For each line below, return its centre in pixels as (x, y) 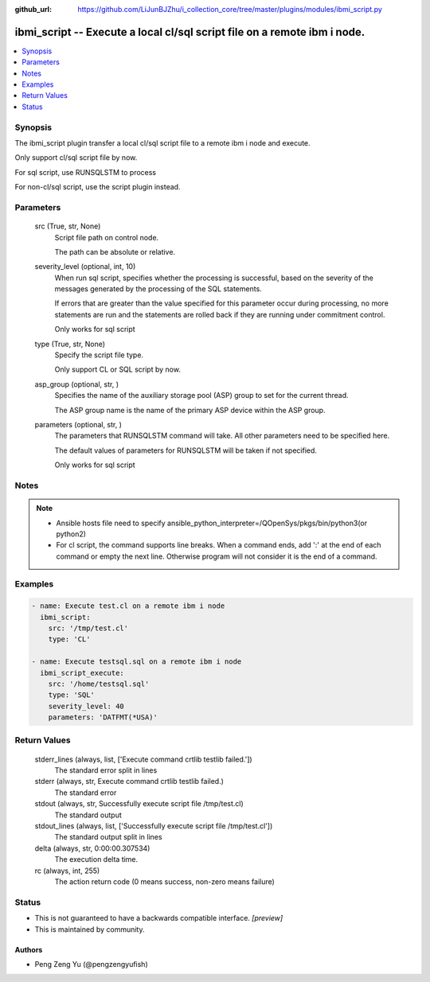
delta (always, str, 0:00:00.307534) (92, 848)
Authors (29, 949)
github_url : (33, 9)
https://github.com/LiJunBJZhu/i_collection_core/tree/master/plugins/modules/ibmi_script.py (230, 9)
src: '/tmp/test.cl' (88, 628)
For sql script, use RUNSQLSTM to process (86, 172)
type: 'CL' (69, 639)
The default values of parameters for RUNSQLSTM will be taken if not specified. (186, 450)
